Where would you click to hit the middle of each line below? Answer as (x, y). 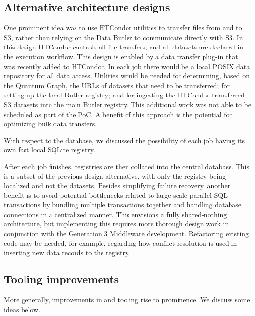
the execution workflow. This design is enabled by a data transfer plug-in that (121, 56)
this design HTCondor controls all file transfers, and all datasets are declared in (124, 47)
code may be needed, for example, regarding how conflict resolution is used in (121, 243)
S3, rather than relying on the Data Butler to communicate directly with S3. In (124, 37)
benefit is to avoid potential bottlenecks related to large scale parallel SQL (116, 195)
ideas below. (22, 309)
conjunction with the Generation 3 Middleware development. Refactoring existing (127, 233)
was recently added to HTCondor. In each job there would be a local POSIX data (127, 66)
